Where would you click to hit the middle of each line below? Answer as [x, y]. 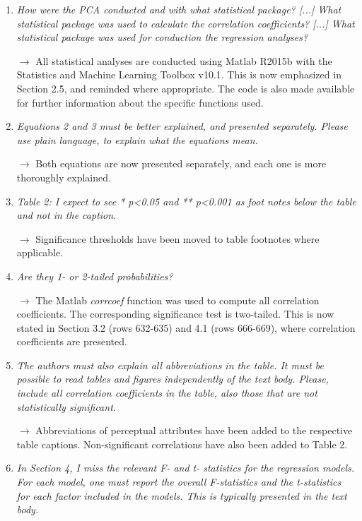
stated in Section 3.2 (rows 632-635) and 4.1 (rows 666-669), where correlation [186, 327]
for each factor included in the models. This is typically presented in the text [182, 495]
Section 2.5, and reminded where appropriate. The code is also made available [186, 88]
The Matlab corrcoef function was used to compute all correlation [177, 300]
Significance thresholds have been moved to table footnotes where [177, 238]
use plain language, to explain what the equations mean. [137, 139]
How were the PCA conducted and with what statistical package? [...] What [179, 9]
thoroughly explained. [64, 177]
